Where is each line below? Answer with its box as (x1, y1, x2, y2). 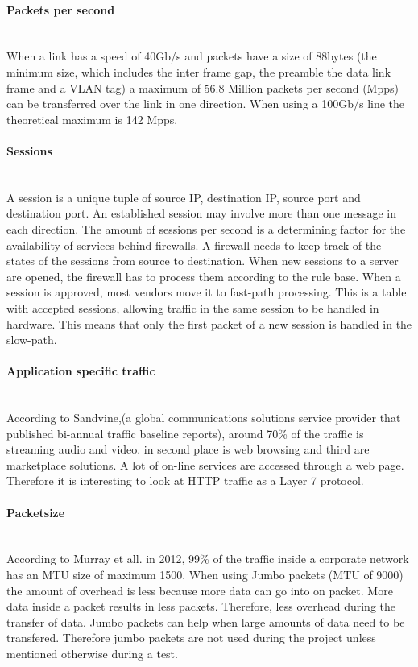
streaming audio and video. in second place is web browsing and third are (6, 441, 370, 458)
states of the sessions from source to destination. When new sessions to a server (6, 252, 399, 269)
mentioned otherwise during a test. (6, 645, 178, 661)
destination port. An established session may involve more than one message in (6, 205, 397, 222)
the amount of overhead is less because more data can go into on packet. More (6, 582, 393, 599)
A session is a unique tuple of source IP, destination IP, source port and (6, 188, 361, 205)
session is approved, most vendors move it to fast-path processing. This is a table (6, 284, 407, 300)
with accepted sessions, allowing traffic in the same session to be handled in (6, 299, 379, 316)
